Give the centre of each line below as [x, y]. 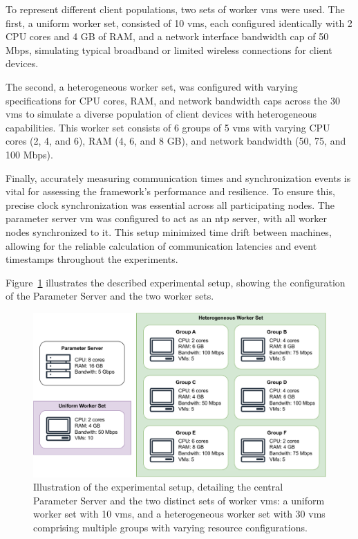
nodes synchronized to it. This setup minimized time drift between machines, [169, 231]
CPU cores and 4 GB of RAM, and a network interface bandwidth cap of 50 [167, 36]
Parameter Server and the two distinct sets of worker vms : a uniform [179, 500]
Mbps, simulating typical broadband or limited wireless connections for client [169, 49]
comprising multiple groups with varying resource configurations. [170, 527]
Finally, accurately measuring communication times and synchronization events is [178, 177]
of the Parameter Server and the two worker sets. [110, 296]
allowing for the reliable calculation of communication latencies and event [161, 245]
